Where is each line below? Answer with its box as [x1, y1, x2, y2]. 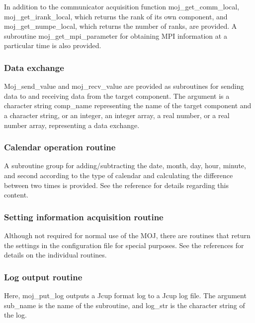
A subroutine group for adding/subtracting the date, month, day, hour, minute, [4, 160, 246, 171]
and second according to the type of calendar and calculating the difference [4, 170, 233, 180]
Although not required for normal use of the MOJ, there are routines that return [4, 230, 251, 240]
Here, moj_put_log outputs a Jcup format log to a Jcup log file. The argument [4, 290, 247, 300]
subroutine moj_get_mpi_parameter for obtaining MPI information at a [4, 30, 227, 41]
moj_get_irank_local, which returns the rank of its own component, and [4, 11, 228, 21]
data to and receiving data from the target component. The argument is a [4, 90, 230, 101]
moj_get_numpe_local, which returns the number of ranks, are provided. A [4, 21, 237, 31]
